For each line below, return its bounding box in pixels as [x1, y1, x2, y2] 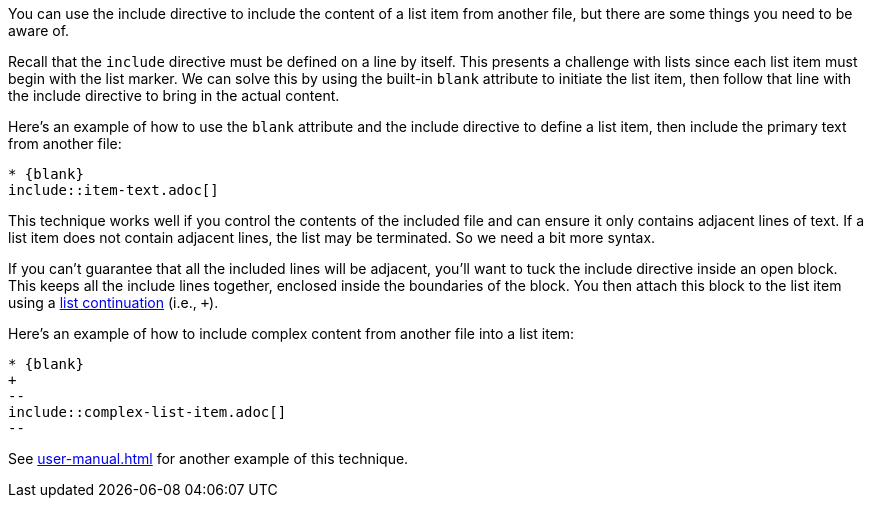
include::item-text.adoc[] [8, 182, 219, 198]
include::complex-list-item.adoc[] [8, 404, 287, 420]
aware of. [8, 22, 70, 39]
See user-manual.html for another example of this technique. [8, 450, 409, 467]
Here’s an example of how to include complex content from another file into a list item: [8, 325, 575, 342]
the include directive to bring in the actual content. [8, 87, 340, 104]
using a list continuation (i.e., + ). [8, 294, 219, 311]
